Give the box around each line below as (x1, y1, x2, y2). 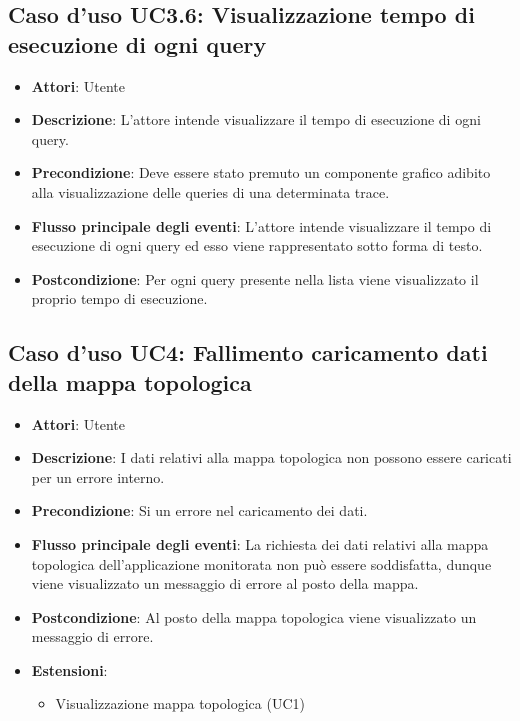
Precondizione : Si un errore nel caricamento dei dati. (31, 500, 368, 521)
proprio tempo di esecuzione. (31, 288, 208, 309)
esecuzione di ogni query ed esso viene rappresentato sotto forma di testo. (31, 235, 483, 256)
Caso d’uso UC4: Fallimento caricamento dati (8, 337, 488, 368)
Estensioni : (31, 659, 108, 680)
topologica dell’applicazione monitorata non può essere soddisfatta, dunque (31, 553, 492, 574)
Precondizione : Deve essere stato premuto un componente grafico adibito (31, 162, 491, 183)
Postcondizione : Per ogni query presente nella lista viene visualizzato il (31, 268, 479, 289)
